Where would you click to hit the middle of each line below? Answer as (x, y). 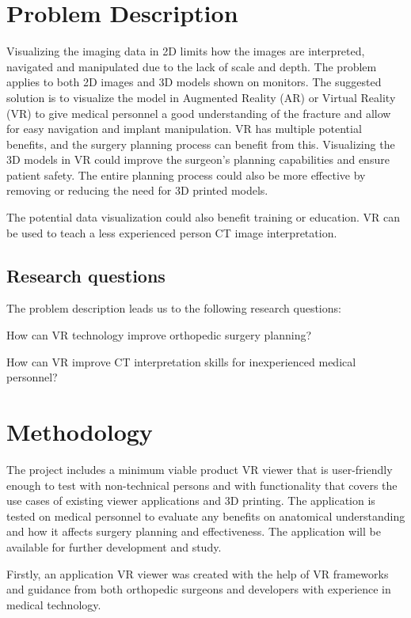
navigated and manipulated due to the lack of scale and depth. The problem (192, 66)
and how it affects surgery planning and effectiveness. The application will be (194, 531)
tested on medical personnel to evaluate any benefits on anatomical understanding (206, 516)
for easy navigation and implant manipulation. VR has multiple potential (184, 129)
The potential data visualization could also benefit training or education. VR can (204, 217)
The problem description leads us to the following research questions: (174, 308)
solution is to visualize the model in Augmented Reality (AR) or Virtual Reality (201, 97)
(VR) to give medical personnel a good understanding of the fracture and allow (199, 113)
